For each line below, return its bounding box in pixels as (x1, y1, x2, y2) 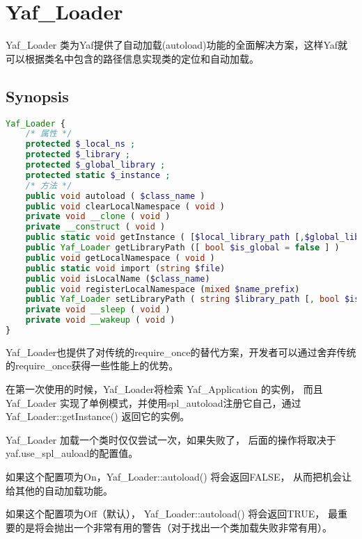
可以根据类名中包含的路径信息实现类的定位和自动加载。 (6, 51, 259, 65)
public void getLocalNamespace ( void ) (25, 252, 215, 263)
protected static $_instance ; (25, 170, 171, 180)
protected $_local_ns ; (25, 139, 136, 150)
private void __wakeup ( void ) (25, 315, 175, 325)
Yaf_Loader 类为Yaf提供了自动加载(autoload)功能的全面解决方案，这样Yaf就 (6, 38, 348, 52)
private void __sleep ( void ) (25, 305, 171, 315)
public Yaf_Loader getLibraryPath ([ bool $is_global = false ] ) (25, 243, 340, 253)
